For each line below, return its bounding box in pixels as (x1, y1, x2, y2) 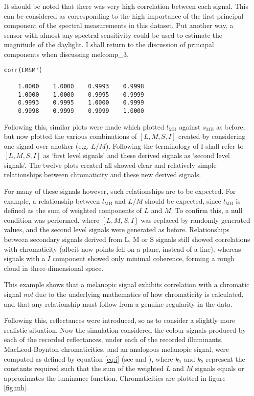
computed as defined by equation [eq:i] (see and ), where (4, 353, 173, 364)
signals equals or (195, 363, 244, 373)
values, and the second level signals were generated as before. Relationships (4, 224, 230, 235)
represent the (206, 353, 245, 364)
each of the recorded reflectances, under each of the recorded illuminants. (4, 334, 223, 344)
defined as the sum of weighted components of (4, 205, 142, 215)
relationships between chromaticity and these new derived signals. (4, 169, 201, 180)
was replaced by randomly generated (140, 214, 251, 225)
